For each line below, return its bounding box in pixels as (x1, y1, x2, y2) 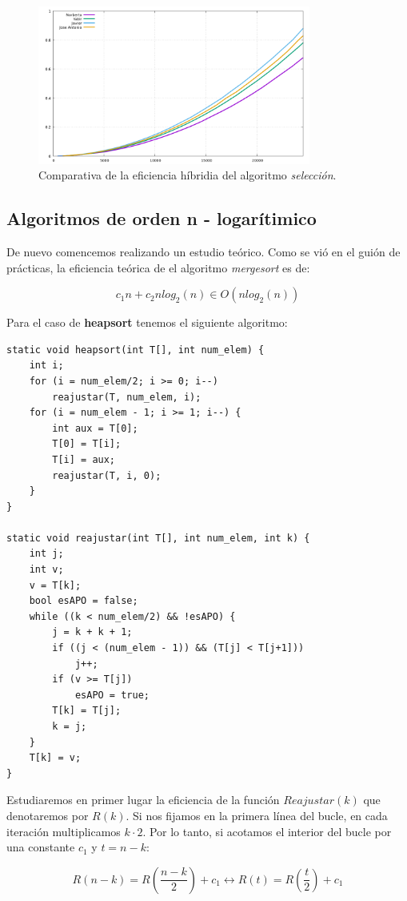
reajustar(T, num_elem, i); (52, 391, 202, 403)
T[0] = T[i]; (52, 438, 122, 450)
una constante (6, 839, 75, 855)
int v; (29, 564, 64, 576)
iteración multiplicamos (6, 823, 121, 839)
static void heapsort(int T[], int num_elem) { (6, 344, 265, 356)
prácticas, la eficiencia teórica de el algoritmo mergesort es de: (6, 259, 310, 276)
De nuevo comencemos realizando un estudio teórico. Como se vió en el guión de (6, 243, 401, 259)
